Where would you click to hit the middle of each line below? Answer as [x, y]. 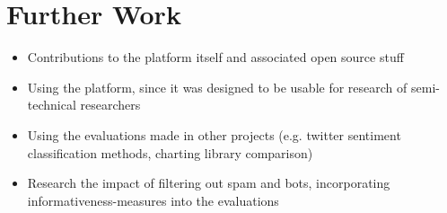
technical [52, 105]
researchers [110, 105]
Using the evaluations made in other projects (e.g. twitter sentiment [214, 134]
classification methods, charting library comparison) [170, 152]
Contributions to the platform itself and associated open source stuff [215, 57]
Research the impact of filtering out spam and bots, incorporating [209, 183]
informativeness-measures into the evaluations [153, 200]
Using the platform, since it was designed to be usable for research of [217, 87]
